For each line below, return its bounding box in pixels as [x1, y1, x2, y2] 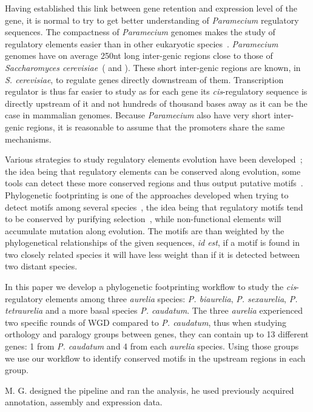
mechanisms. [5, 132, 52, 145]
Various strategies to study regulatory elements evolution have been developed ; [5, 153, 303, 166]
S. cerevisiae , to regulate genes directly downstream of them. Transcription [5, 73, 284, 86]
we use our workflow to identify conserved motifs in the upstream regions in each [5, 351, 306, 364]
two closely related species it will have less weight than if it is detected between [5, 248, 300, 260]
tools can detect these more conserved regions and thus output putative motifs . [5, 177, 303, 189]
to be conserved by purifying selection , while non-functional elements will [5, 212, 281, 225]
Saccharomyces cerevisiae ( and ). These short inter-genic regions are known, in [5, 61, 301, 73]
